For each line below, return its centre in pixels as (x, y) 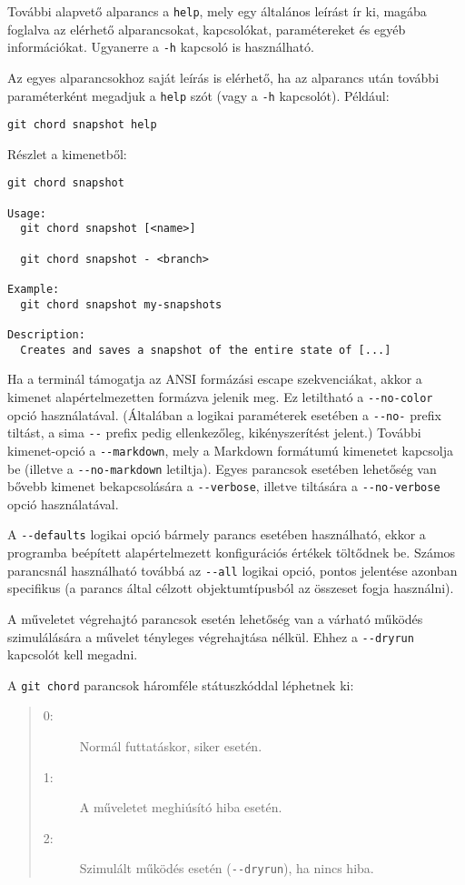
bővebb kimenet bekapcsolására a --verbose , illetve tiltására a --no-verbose (224, 486)
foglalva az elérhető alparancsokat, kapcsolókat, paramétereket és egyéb (207, 29)
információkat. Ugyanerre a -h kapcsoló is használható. (161, 47)
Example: (34, 289)
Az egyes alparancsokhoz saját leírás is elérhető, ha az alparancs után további (223, 77)
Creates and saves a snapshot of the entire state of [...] (206, 350)
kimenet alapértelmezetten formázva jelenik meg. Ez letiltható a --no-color (220, 396)
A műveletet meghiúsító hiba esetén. (181, 807)
